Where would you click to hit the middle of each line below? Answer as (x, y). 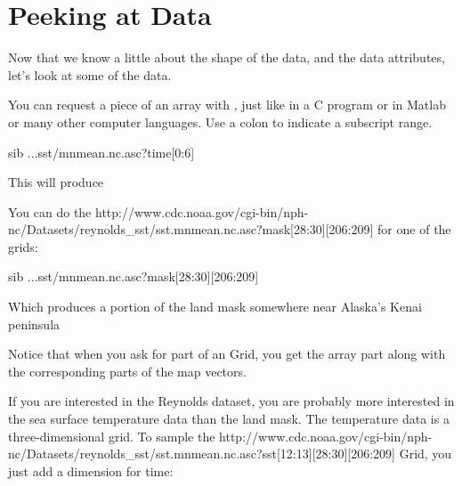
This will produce (56, 182)
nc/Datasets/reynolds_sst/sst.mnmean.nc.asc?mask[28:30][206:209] (191, 229)
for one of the (414, 229)
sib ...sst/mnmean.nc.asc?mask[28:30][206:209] (134, 276)
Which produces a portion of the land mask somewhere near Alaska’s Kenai (215, 307)
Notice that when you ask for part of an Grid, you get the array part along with (227, 354)
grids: (23, 246)
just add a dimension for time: (91, 470)
